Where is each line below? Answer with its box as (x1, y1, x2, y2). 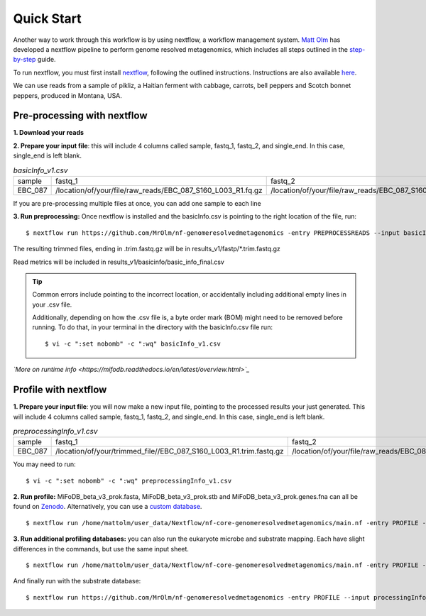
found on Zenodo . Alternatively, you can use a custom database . (13, 502, 202, 511)
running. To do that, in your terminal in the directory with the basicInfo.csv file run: (32, 323, 273, 331)
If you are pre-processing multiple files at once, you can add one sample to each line (13, 199, 262, 207)
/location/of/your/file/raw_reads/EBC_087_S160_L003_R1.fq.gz (55, 185, 263, 195)
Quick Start (13, 11, 82, 26)
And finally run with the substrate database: (13, 577, 141, 585)
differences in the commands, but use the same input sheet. (13, 544, 190, 553)
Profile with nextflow (13, 384, 107, 396)
